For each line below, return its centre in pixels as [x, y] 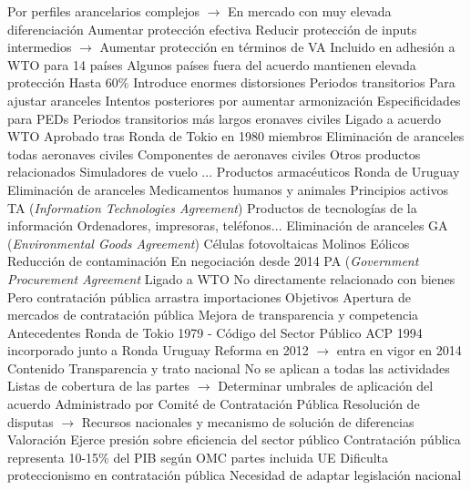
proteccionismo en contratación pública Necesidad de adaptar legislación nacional [235, 475]
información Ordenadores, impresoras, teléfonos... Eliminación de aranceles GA [228, 225]
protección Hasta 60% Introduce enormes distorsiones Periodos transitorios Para [231, 82]
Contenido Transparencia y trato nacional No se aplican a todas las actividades [229, 367]
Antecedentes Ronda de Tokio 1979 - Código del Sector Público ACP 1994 [215, 332]
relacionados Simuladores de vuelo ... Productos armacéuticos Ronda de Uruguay [234, 172]
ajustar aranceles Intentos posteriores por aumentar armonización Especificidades [234, 100]
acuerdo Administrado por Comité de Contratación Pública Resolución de [214, 404]
